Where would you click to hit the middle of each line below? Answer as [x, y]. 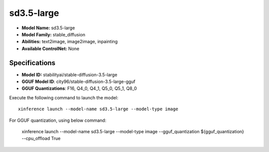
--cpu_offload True [41, 139]
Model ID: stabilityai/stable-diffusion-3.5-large [69, 75]
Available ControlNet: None [51, 48]
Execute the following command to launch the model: [64, 97]
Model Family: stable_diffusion [54, 34]
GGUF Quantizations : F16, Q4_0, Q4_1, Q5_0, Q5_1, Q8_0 [79, 88]
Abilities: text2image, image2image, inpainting [70, 42]
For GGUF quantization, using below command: [58, 120]
